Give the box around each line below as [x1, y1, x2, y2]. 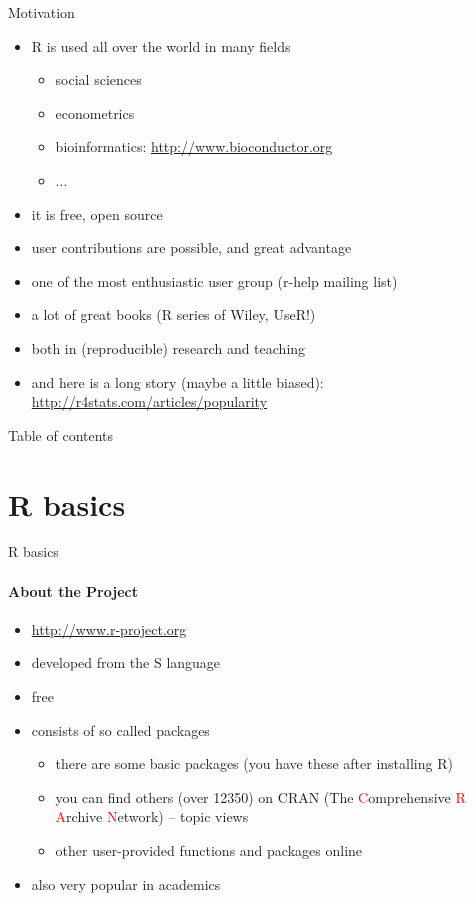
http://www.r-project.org [31, 618, 187, 639]
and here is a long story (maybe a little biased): [31, 371, 324, 392]
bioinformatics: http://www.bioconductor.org [55, 136, 333, 157]
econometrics [55, 102, 135, 123]
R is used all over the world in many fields [31, 35, 291, 56]
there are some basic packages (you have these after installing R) [55, 753, 453, 774]
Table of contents [8, 424, 114, 445]
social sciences [55, 69, 142, 90]
